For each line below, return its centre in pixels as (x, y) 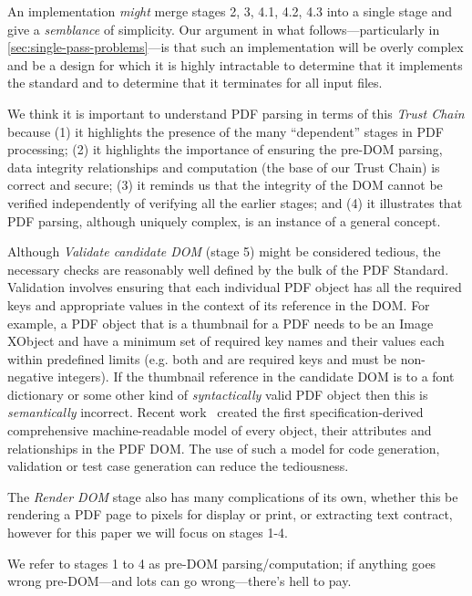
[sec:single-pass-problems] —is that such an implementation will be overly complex (236, 47)
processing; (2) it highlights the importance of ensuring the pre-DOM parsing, (225, 149)
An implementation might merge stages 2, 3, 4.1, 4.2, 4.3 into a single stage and (230, 11)
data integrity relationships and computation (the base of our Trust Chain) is (224, 167)
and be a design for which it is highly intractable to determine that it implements (235, 64)
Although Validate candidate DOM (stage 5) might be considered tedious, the (224, 251)
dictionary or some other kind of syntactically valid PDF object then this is (218, 394)
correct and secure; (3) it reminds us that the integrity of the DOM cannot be (225, 185)
